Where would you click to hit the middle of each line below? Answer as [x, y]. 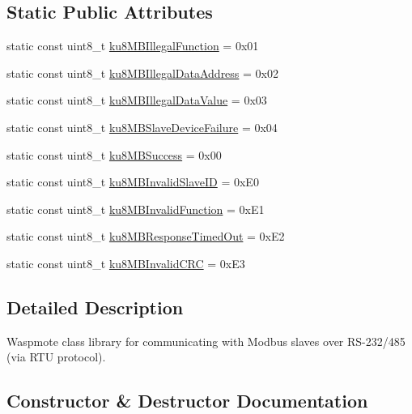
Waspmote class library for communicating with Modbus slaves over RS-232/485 [206, 341]
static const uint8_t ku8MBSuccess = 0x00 [114, 154]
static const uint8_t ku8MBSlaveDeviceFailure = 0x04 [142, 127]
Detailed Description [95, 307]
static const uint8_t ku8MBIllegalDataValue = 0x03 [137, 100]
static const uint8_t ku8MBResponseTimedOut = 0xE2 [146, 236]
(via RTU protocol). [56, 357]
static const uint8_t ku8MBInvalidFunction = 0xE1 [136, 209]
